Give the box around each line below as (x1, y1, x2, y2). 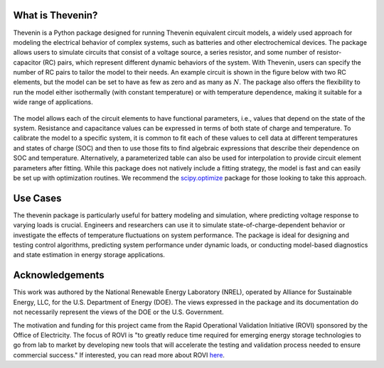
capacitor (13, 58, 42, 67)
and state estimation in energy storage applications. (13, 251, 165, 259)
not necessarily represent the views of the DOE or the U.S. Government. (13, 308, 224, 316)
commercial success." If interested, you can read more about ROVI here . (13, 350, 225, 359)
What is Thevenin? (13, 9, 98, 21)
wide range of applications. (13, 98, 93, 107)
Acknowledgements (13, 269, 105, 281)
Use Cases (13, 192, 62, 204)
